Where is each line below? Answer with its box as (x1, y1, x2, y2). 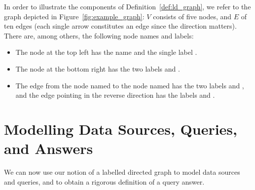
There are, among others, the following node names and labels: (4, 30, 194, 40)
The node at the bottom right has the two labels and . (15, 63, 180, 74)
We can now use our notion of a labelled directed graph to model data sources (4, 167, 240, 177)
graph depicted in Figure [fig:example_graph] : (4, 11, 145, 21)
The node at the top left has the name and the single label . (15, 47, 197, 57)
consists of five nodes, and (153, 11, 232, 21)
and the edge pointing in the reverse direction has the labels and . (15, 90, 215, 100)
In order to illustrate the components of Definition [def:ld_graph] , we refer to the (4, 1, 251, 11)
